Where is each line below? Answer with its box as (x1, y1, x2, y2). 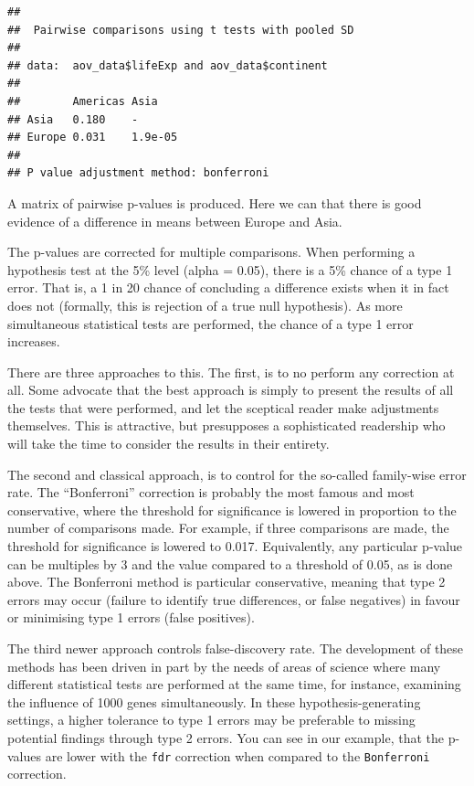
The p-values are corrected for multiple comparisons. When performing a (7, 242, 416, 261)
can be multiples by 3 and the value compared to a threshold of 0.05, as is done (7, 554, 453, 573)
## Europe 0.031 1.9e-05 (7, 131, 178, 144)
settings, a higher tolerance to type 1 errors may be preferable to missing (7, 710, 416, 729)
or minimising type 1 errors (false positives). (7, 608, 255, 627)
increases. (7, 332, 60, 351)
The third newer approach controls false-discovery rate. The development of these (7, 639, 464, 657)
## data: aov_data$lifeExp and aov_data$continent (7, 58, 328, 72)
